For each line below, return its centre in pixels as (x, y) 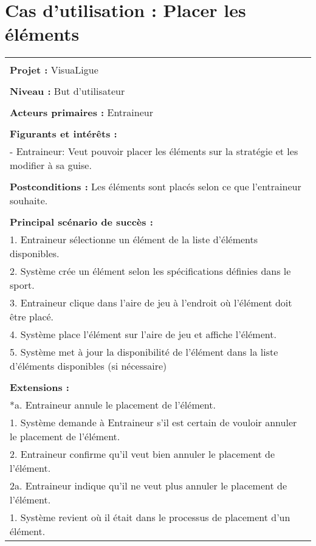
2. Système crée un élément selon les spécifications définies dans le (150, 271)
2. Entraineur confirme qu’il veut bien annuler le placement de (142, 454)
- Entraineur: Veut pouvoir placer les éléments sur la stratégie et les (154, 151)
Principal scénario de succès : (81, 222)
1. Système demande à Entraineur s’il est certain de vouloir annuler (153, 423)
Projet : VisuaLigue (54, 70)
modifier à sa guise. (51, 165)
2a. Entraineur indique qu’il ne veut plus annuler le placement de (149, 486)
